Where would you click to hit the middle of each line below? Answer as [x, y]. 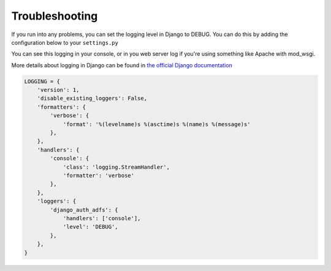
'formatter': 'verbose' [99, 175]
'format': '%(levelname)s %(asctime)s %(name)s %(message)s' [157, 124]
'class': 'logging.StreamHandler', [116, 167]
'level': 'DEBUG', [91, 227]
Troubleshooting [55, 16]
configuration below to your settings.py [65, 42]
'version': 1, [58, 90]
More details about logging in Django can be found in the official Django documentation [122, 65]
